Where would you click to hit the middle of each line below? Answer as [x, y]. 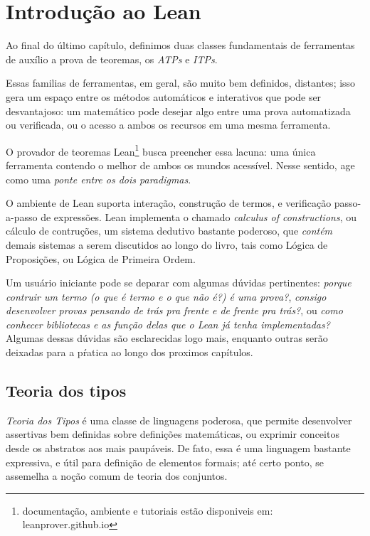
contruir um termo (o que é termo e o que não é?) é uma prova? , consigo [166, 296]
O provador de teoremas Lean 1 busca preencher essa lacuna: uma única [161, 150]
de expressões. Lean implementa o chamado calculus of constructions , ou [199, 216]
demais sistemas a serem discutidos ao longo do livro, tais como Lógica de [167, 244]
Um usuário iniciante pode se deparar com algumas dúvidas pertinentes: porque [179, 283]
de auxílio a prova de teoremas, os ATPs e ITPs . [112, 59]
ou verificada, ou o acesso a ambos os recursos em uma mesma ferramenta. [168, 125]
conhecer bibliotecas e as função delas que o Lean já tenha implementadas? [168, 324]
